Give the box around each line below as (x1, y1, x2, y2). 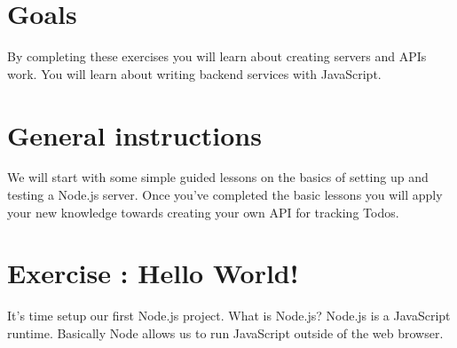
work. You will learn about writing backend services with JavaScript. (7, 64, 382, 83)
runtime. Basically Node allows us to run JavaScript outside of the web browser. (7, 323, 444, 342)
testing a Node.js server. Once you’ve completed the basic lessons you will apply (7, 186, 443, 204)
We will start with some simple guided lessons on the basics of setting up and (7, 168, 429, 186)
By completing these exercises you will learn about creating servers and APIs (7, 47, 427, 66)
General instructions (7, 116, 262, 153)
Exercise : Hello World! (7, 255, 299, 291)
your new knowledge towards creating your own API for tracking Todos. (7, 202, 399, 221)
